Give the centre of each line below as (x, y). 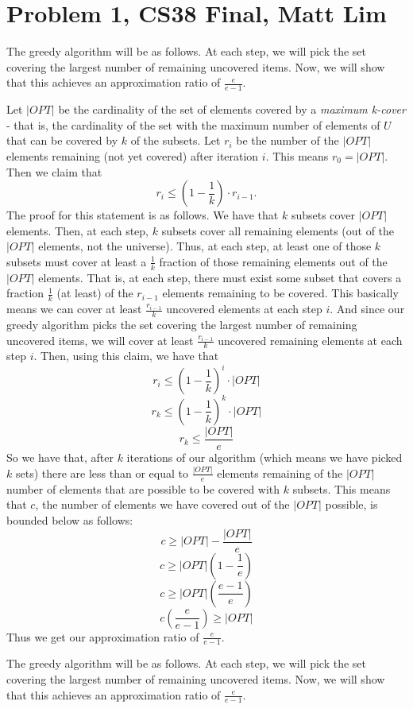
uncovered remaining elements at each (310, 340)
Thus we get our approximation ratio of (103, 636)
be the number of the (288, 140)
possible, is (351, 504)
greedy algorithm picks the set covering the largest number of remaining (182, 324)
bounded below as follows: (70, 519)
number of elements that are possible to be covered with (143, 488)
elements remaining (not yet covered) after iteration (133, 155)
